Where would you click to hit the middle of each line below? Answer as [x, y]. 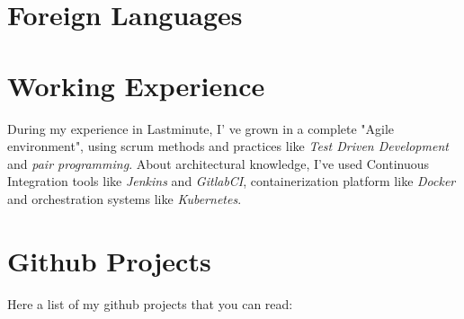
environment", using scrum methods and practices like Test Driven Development [228, 146]
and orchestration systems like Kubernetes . [125, 198]
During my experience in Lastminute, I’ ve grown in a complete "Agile [201, 128]
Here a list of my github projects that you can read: [150, 303]
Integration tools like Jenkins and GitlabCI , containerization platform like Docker [232, 181]
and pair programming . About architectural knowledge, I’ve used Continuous [219, 163]
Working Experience [136, 85]
